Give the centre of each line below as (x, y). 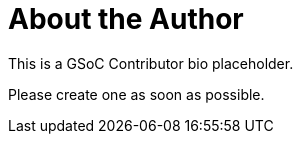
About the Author (126, 19)
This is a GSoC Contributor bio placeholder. (151, 63)
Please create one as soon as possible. (136, 94)
